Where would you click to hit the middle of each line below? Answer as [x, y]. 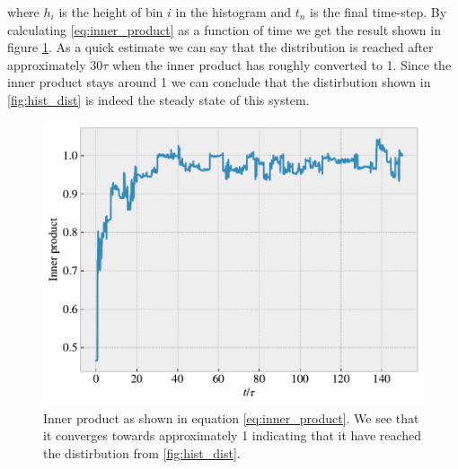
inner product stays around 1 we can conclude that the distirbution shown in [219, 82]
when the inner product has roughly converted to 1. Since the [282, 64]
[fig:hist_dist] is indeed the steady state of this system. [159, 99]
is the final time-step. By [379, 12]
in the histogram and [233, 12]
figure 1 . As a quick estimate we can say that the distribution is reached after [220, 47]
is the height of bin [111, 12]
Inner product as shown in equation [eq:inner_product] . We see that [231, 417]
